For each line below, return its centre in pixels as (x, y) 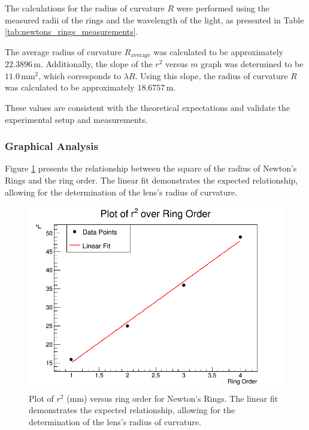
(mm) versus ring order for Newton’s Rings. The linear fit (172, 398)
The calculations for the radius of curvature (85, 8)
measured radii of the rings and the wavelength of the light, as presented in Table (154, 19)
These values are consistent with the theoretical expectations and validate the (148, 108)
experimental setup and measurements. (76, 119)
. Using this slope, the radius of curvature (211, 75)
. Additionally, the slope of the (96, 64)
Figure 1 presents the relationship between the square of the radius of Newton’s (151, 168)
